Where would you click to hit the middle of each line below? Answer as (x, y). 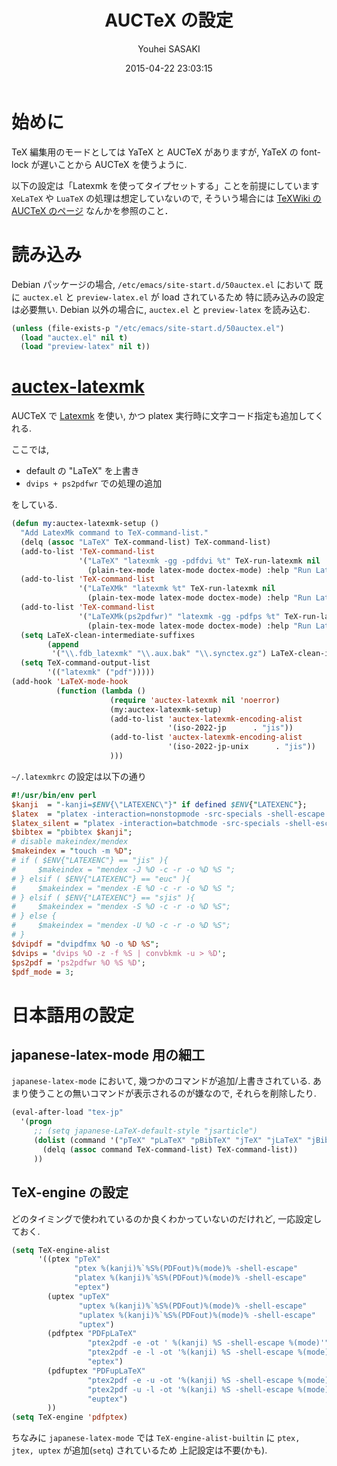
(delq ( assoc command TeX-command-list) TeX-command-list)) (170, 1149)
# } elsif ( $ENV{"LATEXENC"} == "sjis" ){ (103, 897)
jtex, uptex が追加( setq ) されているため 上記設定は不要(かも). (139, 1450)
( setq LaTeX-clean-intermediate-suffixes (108, 635)
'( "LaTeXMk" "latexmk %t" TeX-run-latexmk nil (177, 589)
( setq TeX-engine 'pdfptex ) (70, 1417)
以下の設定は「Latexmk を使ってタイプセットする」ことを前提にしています (165, 185)
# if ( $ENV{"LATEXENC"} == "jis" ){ (90, 861)
